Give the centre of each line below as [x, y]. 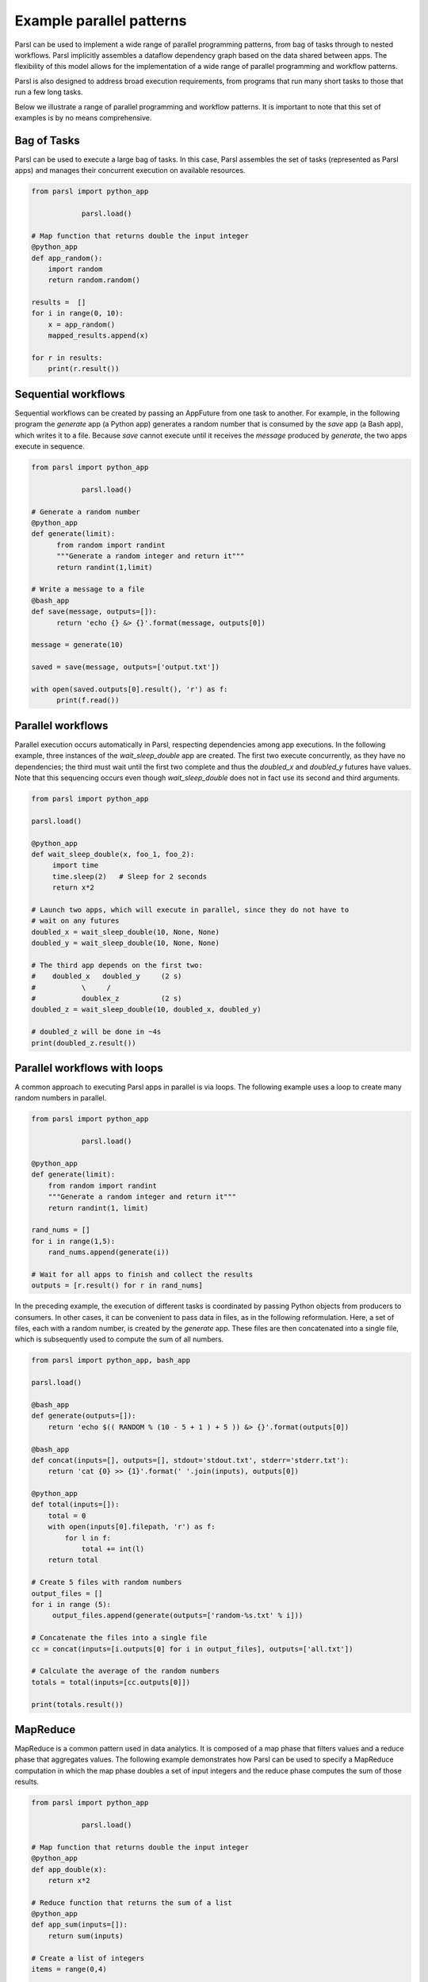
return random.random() [94, 280]
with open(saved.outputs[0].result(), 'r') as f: [130, 689]
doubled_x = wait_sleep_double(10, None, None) [125, 932]
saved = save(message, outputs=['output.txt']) [125, 667]
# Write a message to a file [88, 589]
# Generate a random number [86, 512]
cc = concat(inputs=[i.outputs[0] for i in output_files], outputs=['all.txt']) [192, 1649]
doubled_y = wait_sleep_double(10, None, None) [125, 943]
